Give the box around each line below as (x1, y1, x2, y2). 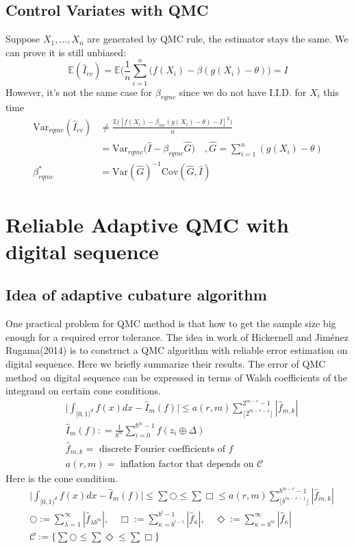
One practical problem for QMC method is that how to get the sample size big (5, 316, 336, 331)
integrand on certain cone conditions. (5, 383, 161, 398)
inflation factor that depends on (120, 460, 254, 470)
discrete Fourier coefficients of (99, 444, 225, 454)
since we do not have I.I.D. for (179, 84, 307, 99)
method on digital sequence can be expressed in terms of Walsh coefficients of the (5, 370, 348, 384)
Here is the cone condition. (5, 471, 118, 486)
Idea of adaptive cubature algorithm (5, 284, 267, 305)
